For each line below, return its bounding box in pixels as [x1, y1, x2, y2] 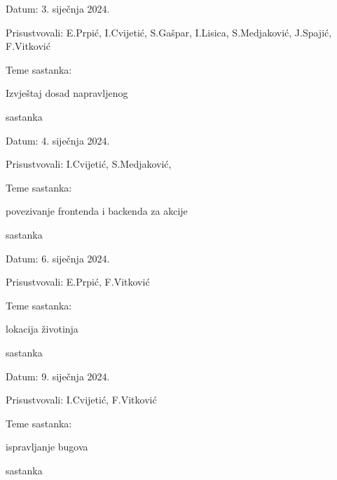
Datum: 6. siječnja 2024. [6, 251, 110, 265]
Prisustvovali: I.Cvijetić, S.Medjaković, [6, 156, 172, 171]
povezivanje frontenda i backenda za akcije [6, 204, 188, 218]
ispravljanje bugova [6, 439, 88, 454]
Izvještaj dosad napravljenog [6, 86, 128, 100]
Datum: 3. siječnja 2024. [6, 1, 110, 15]
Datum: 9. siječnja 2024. [6, 368, 110, 383]
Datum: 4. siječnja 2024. [6, 133, 110, 147]
